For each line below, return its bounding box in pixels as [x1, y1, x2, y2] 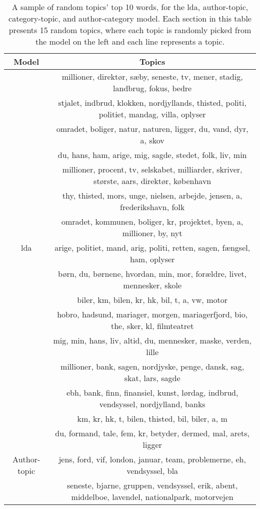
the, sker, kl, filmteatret [110, 320, 194, 331]
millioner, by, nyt [122, 227, 182, 239]
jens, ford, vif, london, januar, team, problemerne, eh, [58, 453, 246, 465]
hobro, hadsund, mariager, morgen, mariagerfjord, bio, [57, 308, 248, 320]
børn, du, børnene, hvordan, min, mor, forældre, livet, [58, 268, 247, 279]
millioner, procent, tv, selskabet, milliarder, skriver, [62, 163, 242, 175]
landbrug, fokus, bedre [113, 82, 192, 94]
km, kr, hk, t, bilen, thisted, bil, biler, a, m [77, 413, 227, 424]
